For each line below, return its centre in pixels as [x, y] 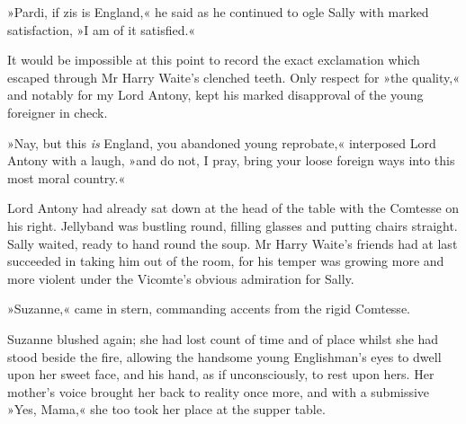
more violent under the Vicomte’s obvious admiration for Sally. [181, 278]
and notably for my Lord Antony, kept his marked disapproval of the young [215, 95]
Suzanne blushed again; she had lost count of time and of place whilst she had [223, 338]
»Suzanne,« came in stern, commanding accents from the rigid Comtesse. [209, 309]
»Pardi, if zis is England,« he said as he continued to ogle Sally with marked [218, 12]
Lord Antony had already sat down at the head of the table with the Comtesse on [233, 208]
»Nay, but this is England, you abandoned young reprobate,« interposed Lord [222, 142]
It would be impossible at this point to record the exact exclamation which [214, 60]
